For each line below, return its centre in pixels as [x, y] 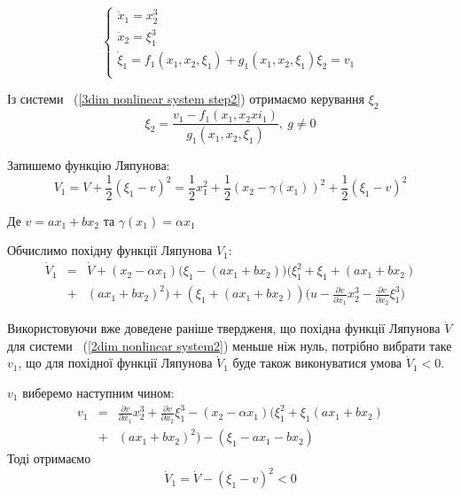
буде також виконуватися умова [317, 363]
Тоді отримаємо [49, 458]
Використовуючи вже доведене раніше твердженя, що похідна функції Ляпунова [224, 328]
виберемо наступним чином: [98, 392]
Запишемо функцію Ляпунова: [89, 165]
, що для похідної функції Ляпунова [115, 363]
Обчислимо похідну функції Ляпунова [110, 250]
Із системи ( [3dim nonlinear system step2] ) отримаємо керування [186, 99]
